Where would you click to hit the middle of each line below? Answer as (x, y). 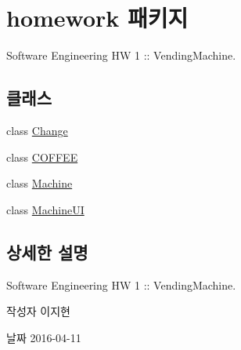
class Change (37, 130)
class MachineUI (45, 209)
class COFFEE (42, 157)
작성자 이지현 (38, 311)
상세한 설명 (47, 252)
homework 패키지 (97, 18)
